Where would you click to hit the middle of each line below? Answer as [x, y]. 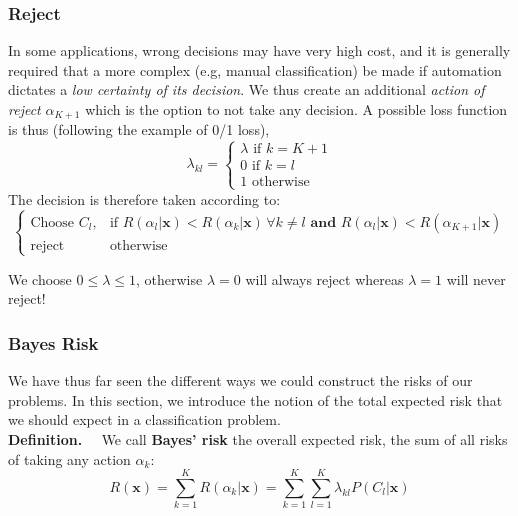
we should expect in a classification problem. [144, 419]
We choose [40, 278]
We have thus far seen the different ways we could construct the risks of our [240, 380]
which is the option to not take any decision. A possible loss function [296, 109]
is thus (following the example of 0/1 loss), [139, 129]
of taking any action [69, 458]
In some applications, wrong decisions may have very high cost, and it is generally [259, 50]
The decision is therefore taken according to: [144, 198]
